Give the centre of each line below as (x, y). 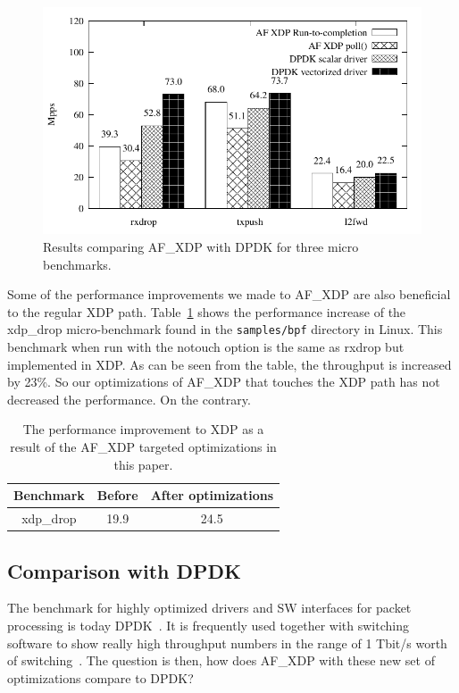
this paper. (143, 464)
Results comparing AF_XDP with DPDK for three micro (201, 246)
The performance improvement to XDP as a (143, 429)
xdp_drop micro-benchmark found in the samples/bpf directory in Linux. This (225, 329)
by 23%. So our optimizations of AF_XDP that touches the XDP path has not (224, 382)
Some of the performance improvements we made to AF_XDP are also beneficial (229, 294)
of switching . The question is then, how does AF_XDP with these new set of (221, 660)
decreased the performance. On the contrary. (129, 399)
